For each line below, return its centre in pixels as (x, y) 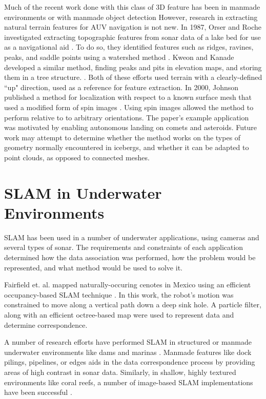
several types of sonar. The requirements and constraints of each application (124, 247)
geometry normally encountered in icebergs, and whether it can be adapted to (127, 147)
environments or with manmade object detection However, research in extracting (131, 17)
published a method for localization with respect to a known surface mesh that (128, 97)
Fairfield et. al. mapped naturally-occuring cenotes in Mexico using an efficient (128, 285)
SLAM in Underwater (83, 192)
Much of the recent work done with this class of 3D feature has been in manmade (132, 7)
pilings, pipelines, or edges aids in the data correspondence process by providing (130, 362)
